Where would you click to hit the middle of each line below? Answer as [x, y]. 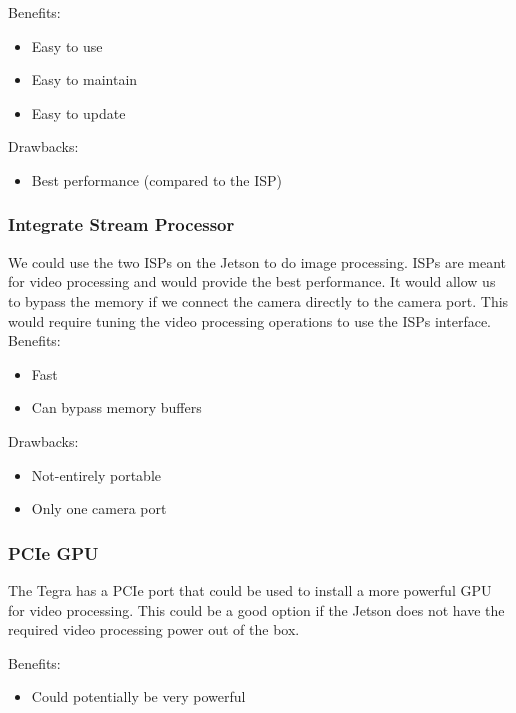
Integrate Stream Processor [121, 224]
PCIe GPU [53, 552]
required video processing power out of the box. [154, 629]
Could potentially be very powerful [138, 696]
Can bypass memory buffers [116, 407]
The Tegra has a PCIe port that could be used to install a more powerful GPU [250, 589]
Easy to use [67, 45]
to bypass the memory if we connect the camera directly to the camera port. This [258, 300]
